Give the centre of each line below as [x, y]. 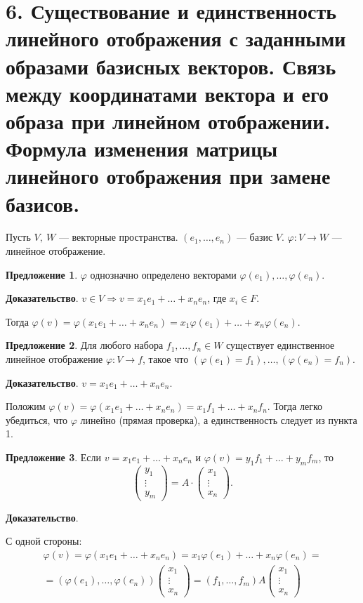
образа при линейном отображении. [168, 120]
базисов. [43, 203]
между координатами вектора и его [167, 93]
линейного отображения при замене [168, 176]
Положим [26, 406]
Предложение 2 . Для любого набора [85, 345]
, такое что [166, 359]
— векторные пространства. [118, 237]
